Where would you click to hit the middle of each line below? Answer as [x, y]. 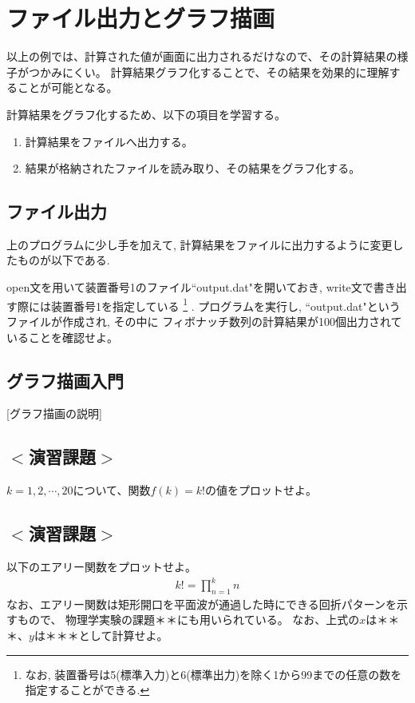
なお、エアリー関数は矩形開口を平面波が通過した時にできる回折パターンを [202, 604]
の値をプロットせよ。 [261, 490]
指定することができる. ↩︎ [87, 690]
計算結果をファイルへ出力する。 [109, 141]
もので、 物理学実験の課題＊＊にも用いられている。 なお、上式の [188, 620]
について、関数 [112, 490]
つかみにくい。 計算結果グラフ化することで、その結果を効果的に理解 [209, 71]
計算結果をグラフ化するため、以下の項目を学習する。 [146, 114]
